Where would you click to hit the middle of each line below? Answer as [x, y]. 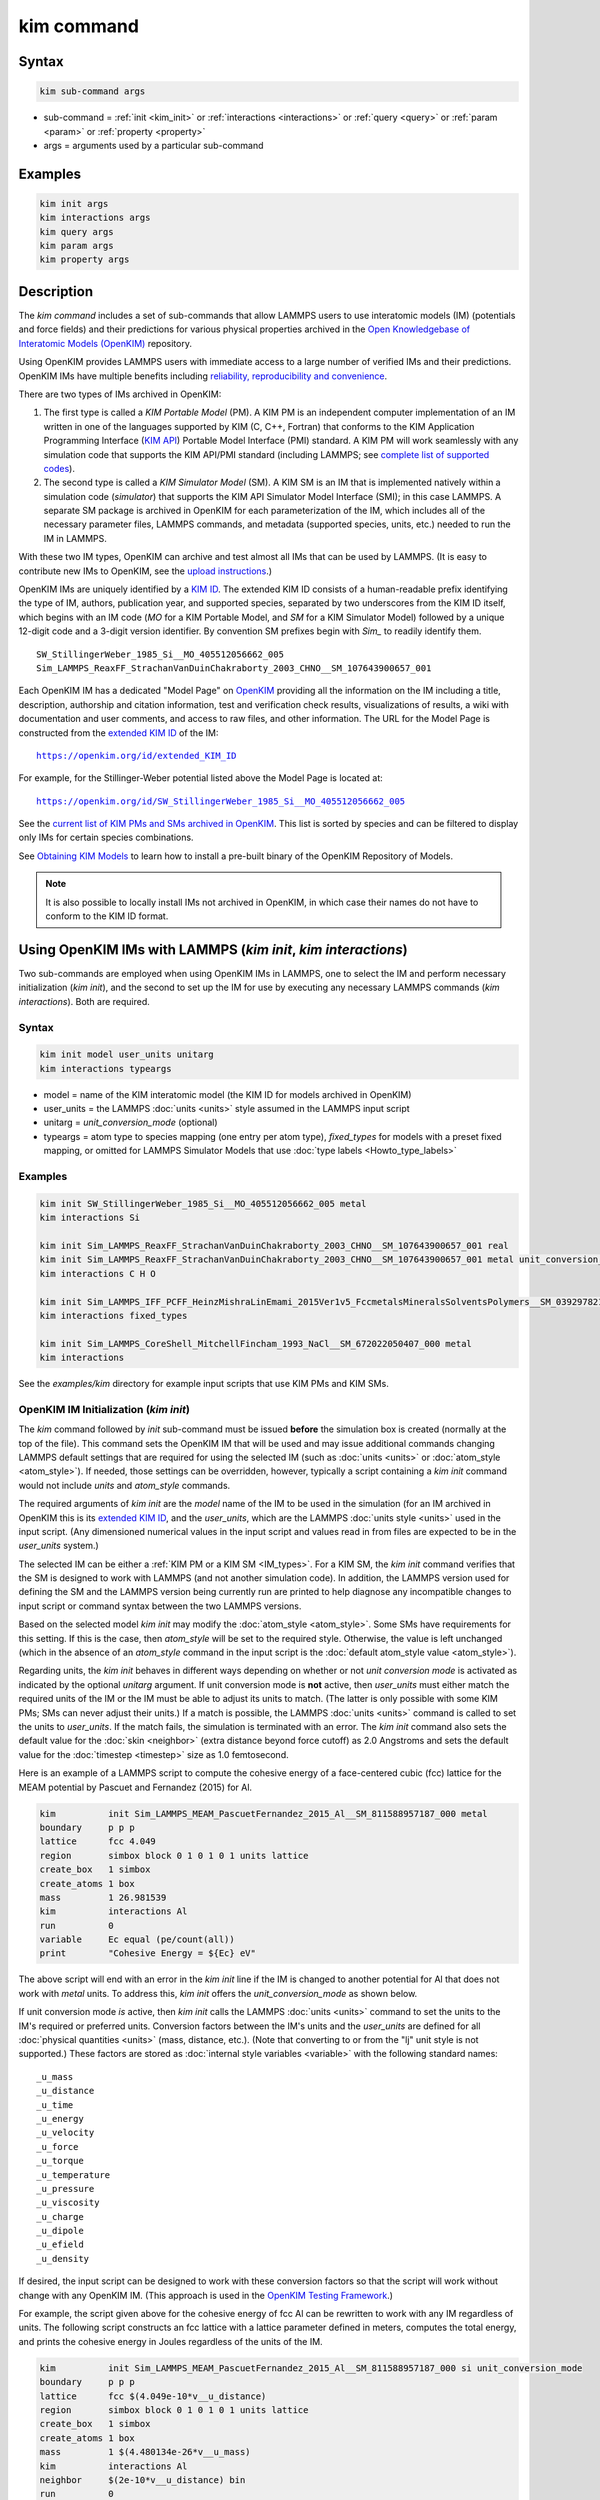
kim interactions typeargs [105, 1068]
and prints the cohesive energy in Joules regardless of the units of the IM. [171, 2341]
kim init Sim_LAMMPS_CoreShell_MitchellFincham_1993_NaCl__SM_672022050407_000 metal [255, 1343]
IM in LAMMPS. [75, 538]
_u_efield [60, 2244]
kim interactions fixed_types [113, 1315]
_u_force [57, 2146]
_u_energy [60, 2118]
